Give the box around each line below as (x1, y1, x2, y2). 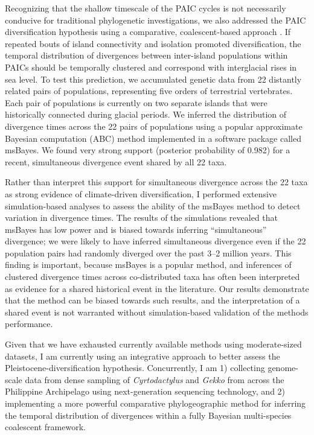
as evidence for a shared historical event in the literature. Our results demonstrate (5, 282, 309, 294)
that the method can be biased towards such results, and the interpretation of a (5, 294, 300, 306)
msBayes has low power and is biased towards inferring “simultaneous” (5, 223, 267, 235)
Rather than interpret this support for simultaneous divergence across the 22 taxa (5, 176, 308, 188)
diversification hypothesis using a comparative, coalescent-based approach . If (5, 25, 291, 38)
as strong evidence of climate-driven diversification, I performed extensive (5, 187, 277, 200)
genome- (268, 361, 298, 374)
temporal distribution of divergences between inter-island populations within (5, 49, 288, 62)
